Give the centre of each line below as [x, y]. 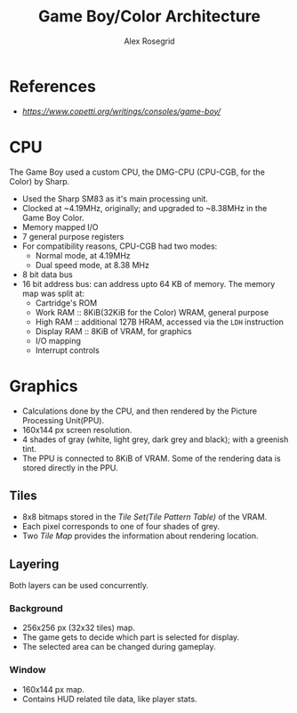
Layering [34, 564]
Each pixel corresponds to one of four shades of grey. [121, 527]
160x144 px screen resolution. [77, 430]
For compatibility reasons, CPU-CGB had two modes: [120, 246]
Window [28, 670]
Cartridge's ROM [66, 303]
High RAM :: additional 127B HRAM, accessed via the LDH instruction [160, 322]
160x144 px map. [53, 689]
